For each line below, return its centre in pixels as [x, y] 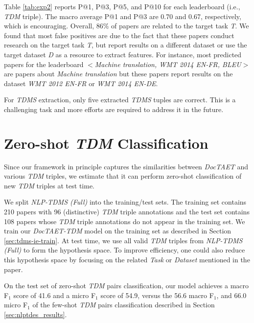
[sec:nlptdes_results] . [35, 314]
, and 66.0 [231, 295]
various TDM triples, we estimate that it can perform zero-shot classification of [123, 176]
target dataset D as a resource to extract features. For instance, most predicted [123, 54]
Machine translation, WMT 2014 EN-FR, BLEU [168, 64]
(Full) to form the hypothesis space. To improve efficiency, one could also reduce [125, 250]
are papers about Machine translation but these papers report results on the [118, 74]
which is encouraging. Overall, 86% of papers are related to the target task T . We [127, 26]
